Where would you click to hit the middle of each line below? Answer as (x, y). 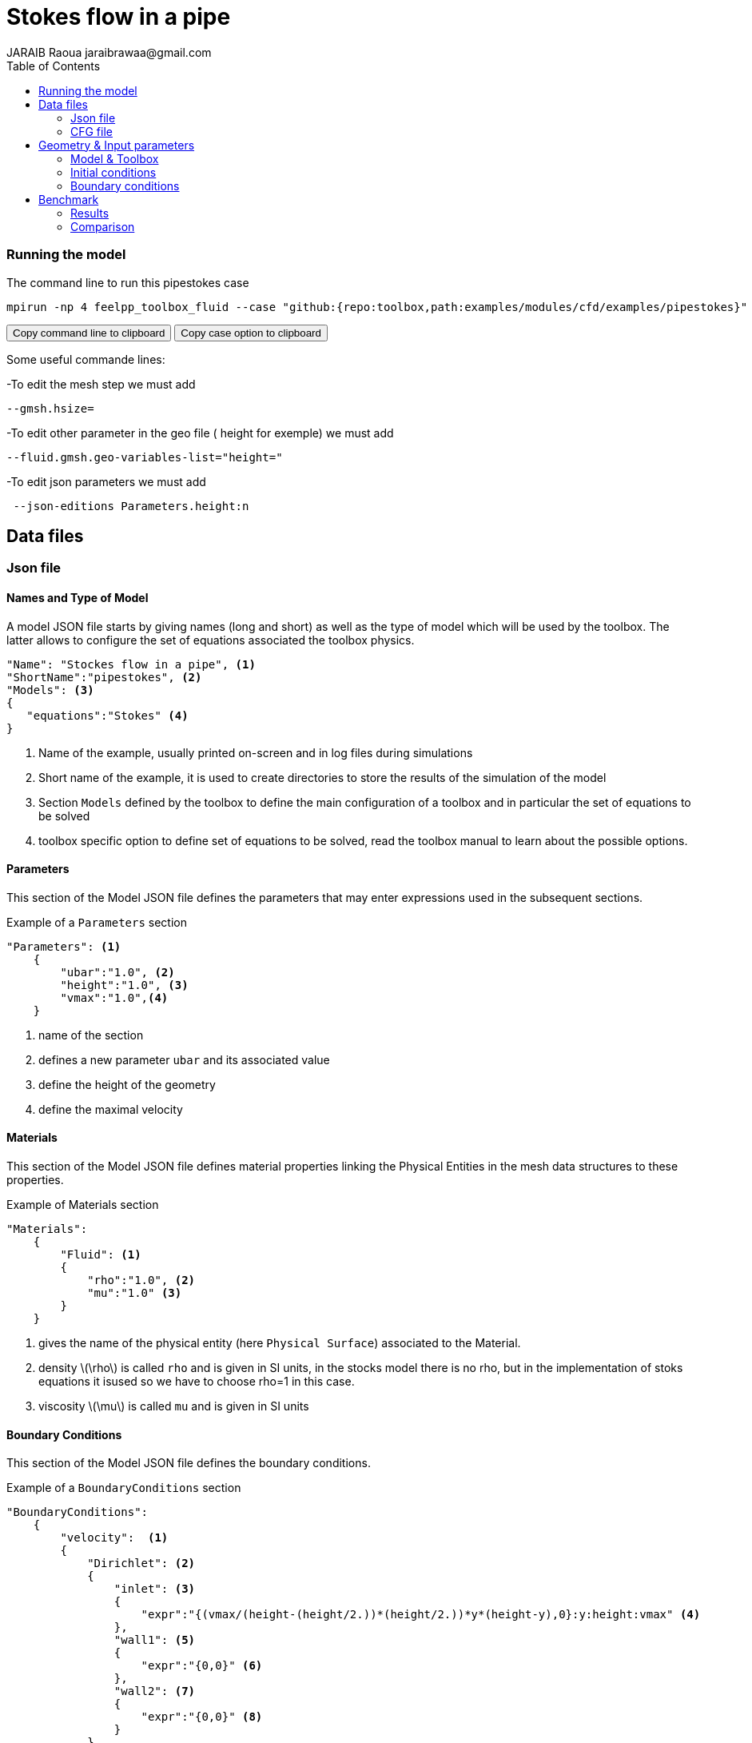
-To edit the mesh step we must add (101, 384)
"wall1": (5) (155, 1640)
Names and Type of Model (78, 597)
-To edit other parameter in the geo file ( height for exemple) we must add (200, 433)
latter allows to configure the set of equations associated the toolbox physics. (211, 640)
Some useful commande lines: (86, 359)
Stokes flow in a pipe (119, 17)
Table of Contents (54, 66)
